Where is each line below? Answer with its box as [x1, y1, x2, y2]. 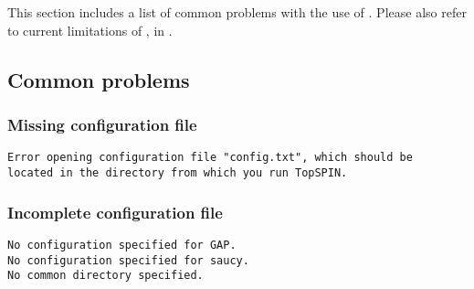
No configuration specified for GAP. [7, 238, 237, 252]
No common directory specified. [7, 269, 204, 283]
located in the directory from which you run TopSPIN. [7, 166, 348, 180]
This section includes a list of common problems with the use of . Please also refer [7, 3, 467, 22]
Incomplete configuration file [7, 200, 223, 223]
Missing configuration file [7, 113, 197, 136]
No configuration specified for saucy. [7, 253, 249, 267]
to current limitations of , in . [7, 20, 173, 39]
